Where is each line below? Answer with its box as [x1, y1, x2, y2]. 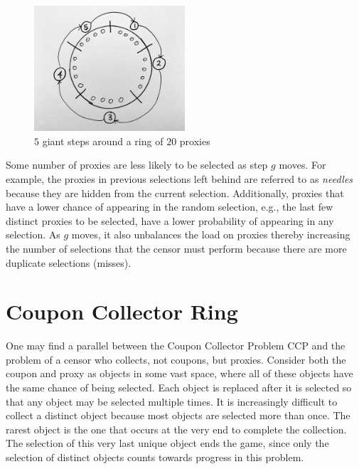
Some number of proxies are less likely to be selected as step [6, 157, 268, 172]
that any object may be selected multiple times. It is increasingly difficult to [6, 394, 338, 409]
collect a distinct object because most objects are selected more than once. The [6, 408, 350, 423]
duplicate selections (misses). [6, 255, 132, 270]
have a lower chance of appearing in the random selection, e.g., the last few [6, 199, 333, 214]
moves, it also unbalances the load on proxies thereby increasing [71, 227, 350, 242]
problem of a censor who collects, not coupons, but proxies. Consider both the [6, 352, 346, 367]
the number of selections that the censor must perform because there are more [6, 241, 347, 255]
